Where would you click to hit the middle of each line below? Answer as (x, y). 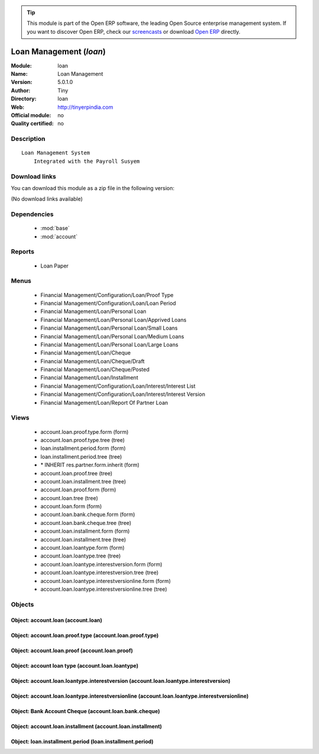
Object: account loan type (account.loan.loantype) (75, 665)
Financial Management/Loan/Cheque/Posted (95, 369)
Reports (23, 252)
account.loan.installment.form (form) (85, 531)
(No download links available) (47, 199)
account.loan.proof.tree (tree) (77, 473)
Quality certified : (32, 124)
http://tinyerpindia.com (85, 107)
